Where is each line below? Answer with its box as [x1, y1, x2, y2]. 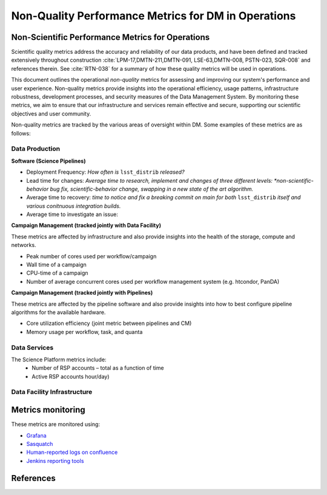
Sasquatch [26, 440, 53, 447]
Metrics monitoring [11, 405, 86, 415]
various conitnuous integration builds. [26, 202, 121, 209]
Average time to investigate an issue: [26, 211, 118, 218]
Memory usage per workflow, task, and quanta [26, 328, 143, 335]
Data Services [11, 343, 54, 352]
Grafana [26, 431, 47, 439]
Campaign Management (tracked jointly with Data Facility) [11, 221, 162, 229]
